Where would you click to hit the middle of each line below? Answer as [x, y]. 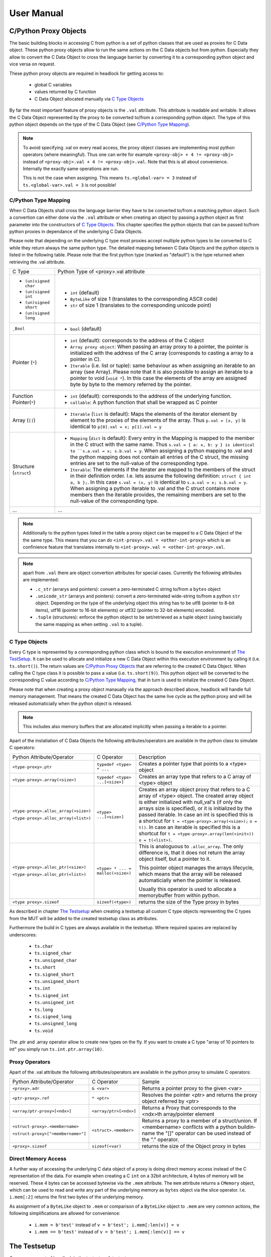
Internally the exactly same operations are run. [71, 168]
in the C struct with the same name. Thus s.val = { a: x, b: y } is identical [163, 444]
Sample [151, 1082]
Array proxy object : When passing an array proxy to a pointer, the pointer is [159, 346]
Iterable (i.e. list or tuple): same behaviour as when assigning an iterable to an [163, 366]
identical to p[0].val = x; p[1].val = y [116, 426]
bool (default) [86, 328]
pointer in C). [86, 359]
